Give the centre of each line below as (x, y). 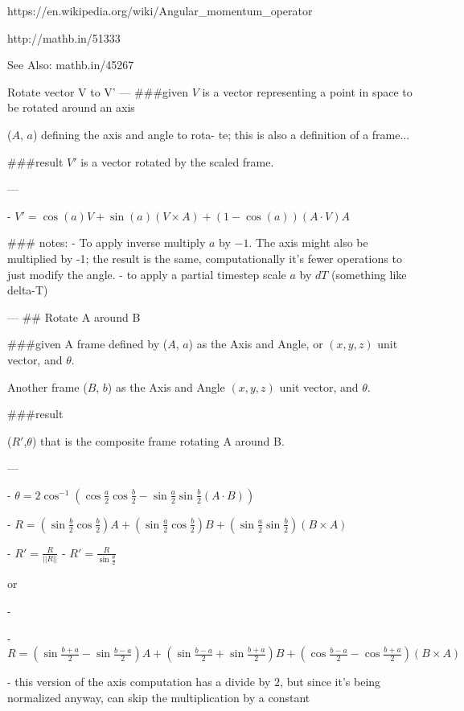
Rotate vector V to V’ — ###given (98, 91)
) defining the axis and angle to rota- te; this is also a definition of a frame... (221, 134)
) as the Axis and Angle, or (256, 344)
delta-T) (28, 290)
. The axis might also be (308, 242)
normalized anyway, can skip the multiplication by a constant (159, 697)
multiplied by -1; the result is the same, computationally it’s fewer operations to (205, 258)
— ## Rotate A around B (74, 316)
